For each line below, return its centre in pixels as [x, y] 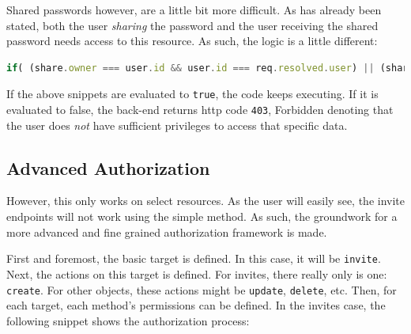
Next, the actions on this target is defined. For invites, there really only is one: [197, 273]
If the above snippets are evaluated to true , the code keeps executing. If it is [192, 94]
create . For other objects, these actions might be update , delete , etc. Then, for [202, 289]
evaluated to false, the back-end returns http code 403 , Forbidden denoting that [200, 110]
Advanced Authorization [108, 167]
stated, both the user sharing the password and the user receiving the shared [192, 25]
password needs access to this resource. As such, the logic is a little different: [192, 41]
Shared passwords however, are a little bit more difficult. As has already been [194, 9]
